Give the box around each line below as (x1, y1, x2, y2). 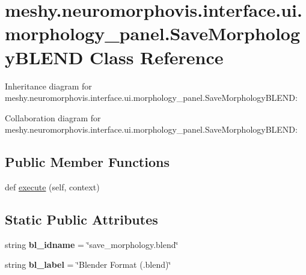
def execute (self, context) (5, 181, 100, 193)
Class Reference (90, 44, 224, 69)
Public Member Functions (5, 153, 170, 171)
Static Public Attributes (5, 210, 158, 229)
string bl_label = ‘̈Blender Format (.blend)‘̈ (5, 258, 171, 271)
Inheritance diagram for (5, 79, 92, 92)
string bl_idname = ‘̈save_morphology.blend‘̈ (5, 238, 179, 250)
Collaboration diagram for (5, 111, 101, 124)
